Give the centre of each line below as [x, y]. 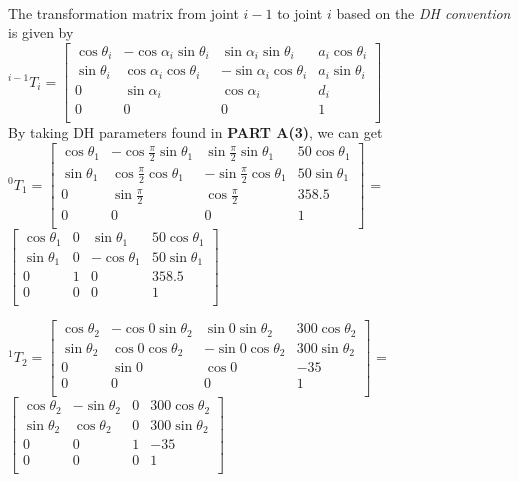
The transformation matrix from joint [123, 12]
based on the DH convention [423, 12]
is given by [41, 32]
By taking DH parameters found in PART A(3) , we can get [195, 132]
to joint [300, 12]
